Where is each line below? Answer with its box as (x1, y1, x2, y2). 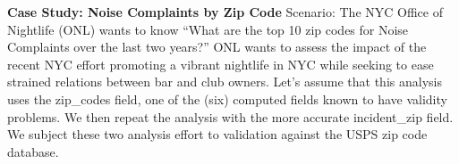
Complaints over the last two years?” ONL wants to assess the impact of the (7, 37, 427, 56)
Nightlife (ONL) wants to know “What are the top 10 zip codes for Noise (7, 20, 409, 38)
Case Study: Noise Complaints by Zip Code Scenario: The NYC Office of (7, 3, 443, 20)
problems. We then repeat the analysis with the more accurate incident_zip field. (7, 107, 454, 126)
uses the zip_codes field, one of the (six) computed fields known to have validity (7, 89, 447, 108)
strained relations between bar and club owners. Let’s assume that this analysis (7, 72, 442, 91)
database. (7, 142, 59, 160)
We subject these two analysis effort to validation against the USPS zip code (7, 125, 428, 143)
